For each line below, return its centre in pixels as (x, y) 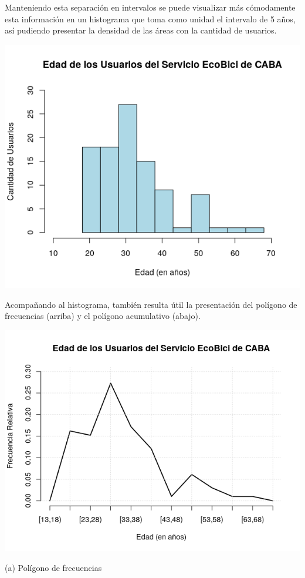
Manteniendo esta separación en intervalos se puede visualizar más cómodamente (150, 7)
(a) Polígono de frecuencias (53, 567)
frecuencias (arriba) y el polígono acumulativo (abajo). (103, 316)
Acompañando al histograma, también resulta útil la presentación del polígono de (151, 304)
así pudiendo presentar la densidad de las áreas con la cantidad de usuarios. (141, 30)
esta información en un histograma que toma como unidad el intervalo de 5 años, (150, 19)
